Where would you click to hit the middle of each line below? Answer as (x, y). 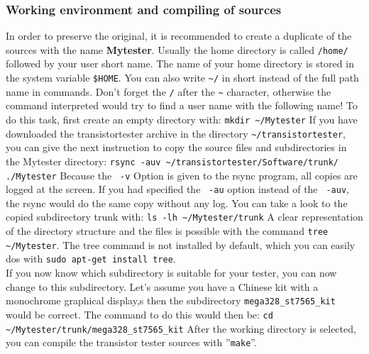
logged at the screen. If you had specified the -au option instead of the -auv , (177, 189)
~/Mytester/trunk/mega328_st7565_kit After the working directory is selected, (181, 328)
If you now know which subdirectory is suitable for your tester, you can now (171, 273)
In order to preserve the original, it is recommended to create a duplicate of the (179, 36)
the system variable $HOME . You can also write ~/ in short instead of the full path (182, 78)
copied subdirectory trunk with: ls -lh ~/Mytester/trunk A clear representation (184, 217)
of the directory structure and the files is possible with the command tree (167, 231)
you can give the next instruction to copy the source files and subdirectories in (176, 147)
